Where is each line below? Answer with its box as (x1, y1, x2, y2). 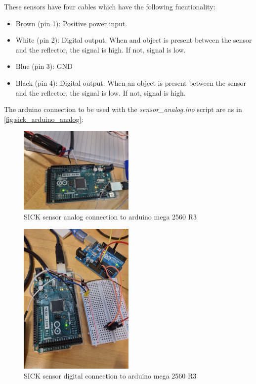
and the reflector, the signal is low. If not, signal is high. (15, 87, 186, 98)
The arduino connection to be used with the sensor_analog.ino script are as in (4, 104, 242, 114)
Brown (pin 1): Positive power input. (15, 18, 128, 28)
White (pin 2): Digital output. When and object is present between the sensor (15, 35, 252, 45)
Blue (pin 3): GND (15, 61, 73, 71)
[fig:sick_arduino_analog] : (4, 113, 84, 124)
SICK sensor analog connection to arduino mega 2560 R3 (24, 211, 197, 221)
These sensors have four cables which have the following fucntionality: (4, 1, 215, 11)
